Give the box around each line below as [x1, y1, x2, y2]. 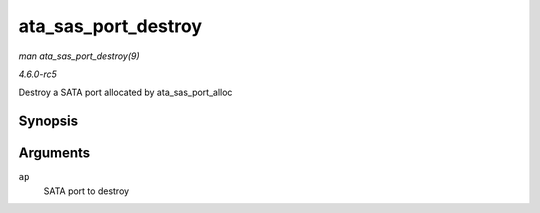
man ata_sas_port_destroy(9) [18, 50, 140, 62]
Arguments [18, 145, 91, 162]
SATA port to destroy [43, 185, 130, 197]
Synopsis [18, 113, 79, 130]
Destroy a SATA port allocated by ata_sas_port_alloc [18, 86, 233, 99]
